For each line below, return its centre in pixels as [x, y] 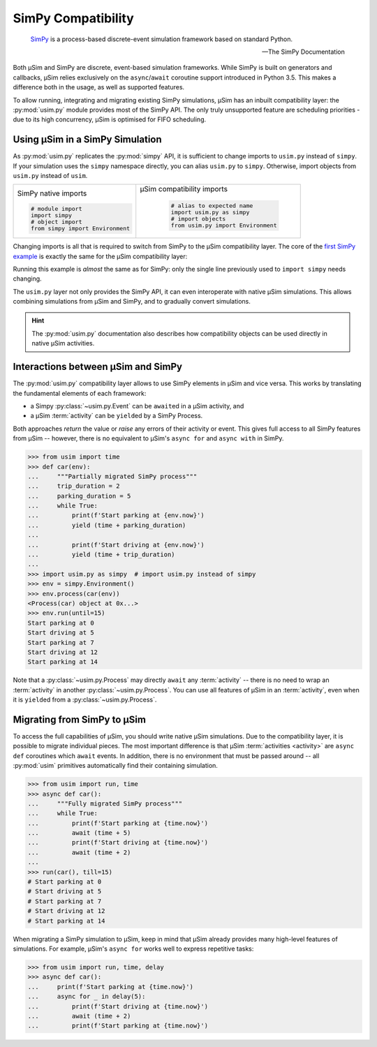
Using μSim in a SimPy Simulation [87, 140]
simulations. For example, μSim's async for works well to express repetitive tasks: [133, 949]
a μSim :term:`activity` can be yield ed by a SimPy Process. [117, 416]
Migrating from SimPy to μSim [80, 719]
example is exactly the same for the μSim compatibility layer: [100, 256]
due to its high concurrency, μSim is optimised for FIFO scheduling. [110, 119]
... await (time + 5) [79, 833]
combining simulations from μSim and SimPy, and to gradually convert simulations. [132, 302]
